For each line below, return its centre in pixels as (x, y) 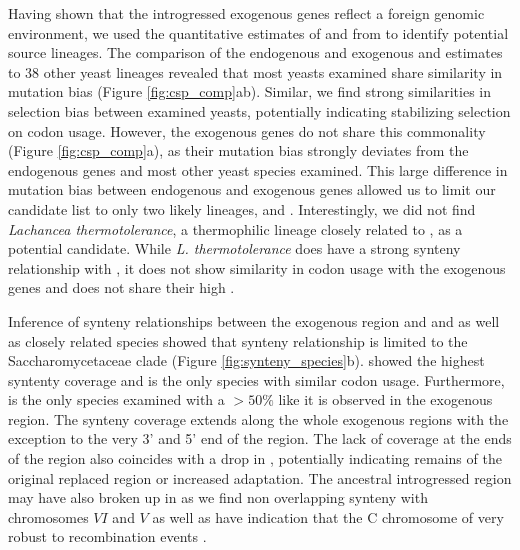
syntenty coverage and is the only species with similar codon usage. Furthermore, (256, 379)
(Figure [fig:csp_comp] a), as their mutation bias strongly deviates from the (238, 150)
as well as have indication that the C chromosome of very (328, 516)
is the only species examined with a (116, 399)
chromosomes (48, 516)
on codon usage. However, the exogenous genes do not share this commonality (247, 130)
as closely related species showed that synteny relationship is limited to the (238, 340)
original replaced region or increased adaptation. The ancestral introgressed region (260, 477)
